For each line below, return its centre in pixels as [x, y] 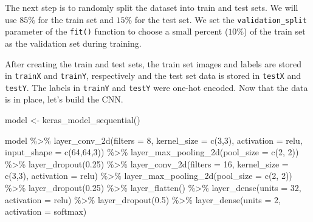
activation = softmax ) [46, 211]
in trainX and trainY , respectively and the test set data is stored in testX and [153, 76]
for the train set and [76, 19]
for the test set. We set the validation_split [221, 19]
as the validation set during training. [73, 43]
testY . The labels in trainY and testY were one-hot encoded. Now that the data [156, 87]
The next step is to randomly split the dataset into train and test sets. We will [152, 7]
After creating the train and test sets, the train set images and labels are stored [153, 63]
